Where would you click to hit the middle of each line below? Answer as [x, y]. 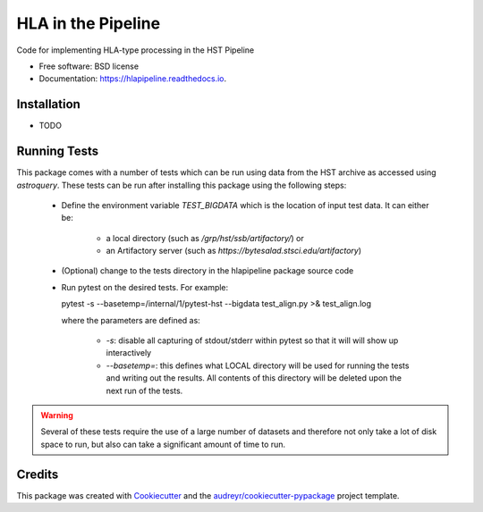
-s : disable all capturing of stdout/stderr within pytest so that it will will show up [252, 340]
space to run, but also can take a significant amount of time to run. [163, 444]
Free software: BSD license [89, 66]
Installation [48, 104]
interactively [129, 353]
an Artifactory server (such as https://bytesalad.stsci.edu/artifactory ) [234, 251]
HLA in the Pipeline [89, 23]
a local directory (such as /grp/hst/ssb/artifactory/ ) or [205, 238]
